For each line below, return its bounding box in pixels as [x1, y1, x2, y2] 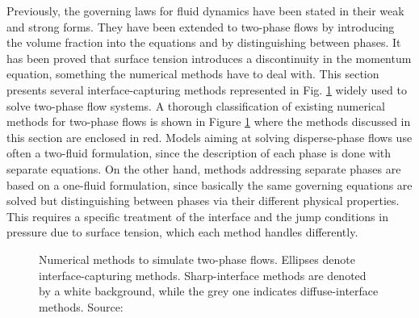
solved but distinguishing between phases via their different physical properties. [6, 192, 400, 209]
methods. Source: [39, 298, 124, 315]
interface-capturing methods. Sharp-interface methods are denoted [39, 266, 367, 283]
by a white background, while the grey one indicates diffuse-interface [39, 282, 379, 299]
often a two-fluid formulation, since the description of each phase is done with [6, 144, 391, 161]
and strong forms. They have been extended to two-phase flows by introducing [6, 18, 395, 35]
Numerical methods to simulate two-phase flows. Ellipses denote [39, 250, 355, 267]
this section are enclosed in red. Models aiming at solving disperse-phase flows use [6, 128, 413, 145]
